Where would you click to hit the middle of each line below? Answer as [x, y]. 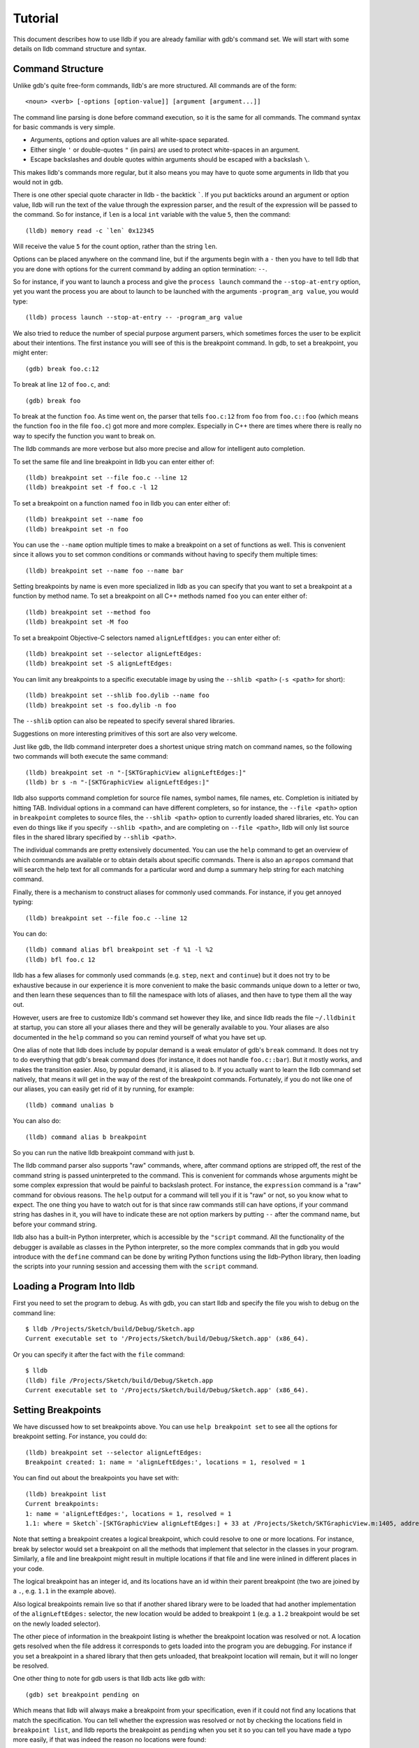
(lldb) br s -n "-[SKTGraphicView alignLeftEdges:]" [117, 782]
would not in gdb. [38, 182]
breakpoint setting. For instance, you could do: [80, 1436]
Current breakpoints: [62, 1504]
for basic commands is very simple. [64, 127]
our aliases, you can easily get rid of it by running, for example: [104, 1089]
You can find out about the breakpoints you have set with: [96, 1478]
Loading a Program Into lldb [74, 1287]
